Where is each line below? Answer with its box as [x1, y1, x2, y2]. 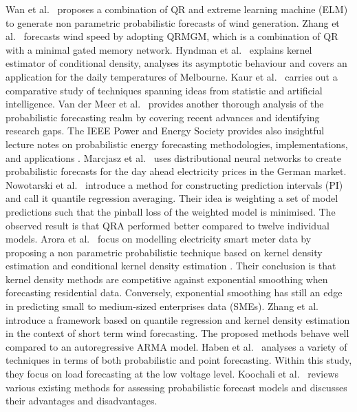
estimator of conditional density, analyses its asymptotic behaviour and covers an [6, 56, 347, 70]
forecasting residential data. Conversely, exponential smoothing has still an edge [6, 285, 343, 300]
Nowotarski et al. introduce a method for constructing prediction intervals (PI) [6, 177, 343, 192]
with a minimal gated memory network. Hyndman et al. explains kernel [6, 42, 312, 56]
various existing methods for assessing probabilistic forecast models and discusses [6, 380, 347, 394]
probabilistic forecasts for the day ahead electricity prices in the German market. [6, 164, 347, 178]
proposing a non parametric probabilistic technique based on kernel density [6, 245, 323, 259]
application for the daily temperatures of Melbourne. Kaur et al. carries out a [6, 69, 338, 83]
